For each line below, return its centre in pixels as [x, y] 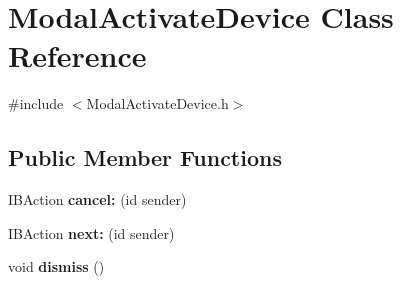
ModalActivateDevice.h [157, 103]
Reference [77, 55]
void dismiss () [56, 266]
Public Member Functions [145, 157]
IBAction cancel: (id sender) [97, 199]
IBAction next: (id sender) [91, 232]
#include [36, 103]
